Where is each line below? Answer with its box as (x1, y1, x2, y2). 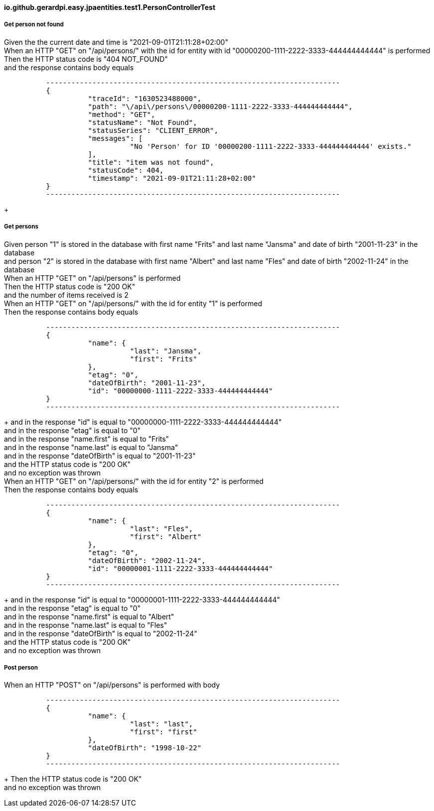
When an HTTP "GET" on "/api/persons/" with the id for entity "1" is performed (4, 299, 262, 308)
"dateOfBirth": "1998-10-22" (88, 744, 202, 752)
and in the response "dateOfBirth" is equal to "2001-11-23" (4, 451, 196, 460)
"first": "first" (130, 728, 197, 736)
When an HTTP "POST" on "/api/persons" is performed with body (4, 681, 220, 690)
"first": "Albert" (130, 532, 202, 541)
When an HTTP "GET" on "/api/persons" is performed (4, 273, 181, 282)
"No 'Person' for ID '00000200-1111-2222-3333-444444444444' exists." (130, 142, 412, 150)
